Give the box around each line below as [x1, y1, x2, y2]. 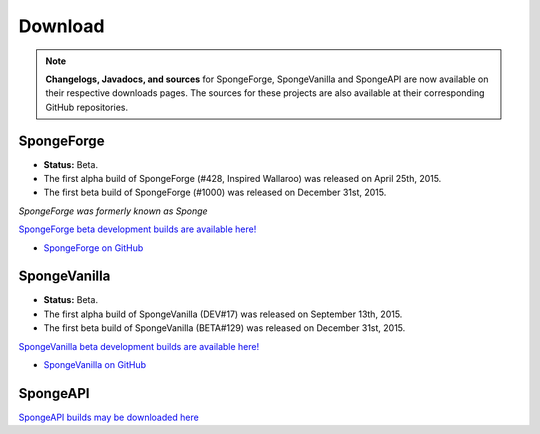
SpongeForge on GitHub [43, 241, 144, 254]
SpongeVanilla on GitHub [43, 359, 147, 371]
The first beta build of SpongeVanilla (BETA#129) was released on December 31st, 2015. [43, 322, 406, 334]
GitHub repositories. [45, 101, 129, 113]
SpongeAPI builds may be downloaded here [18, 411, 199, 423]
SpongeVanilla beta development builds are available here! [18, 340, 260, 352]
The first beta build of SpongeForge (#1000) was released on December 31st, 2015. [43, 186, 387, 199]
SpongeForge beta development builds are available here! [18, 223, 257, 235]
